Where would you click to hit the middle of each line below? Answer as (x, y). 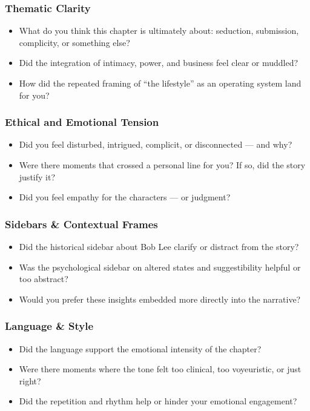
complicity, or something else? (74, 42)
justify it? (37, 176)
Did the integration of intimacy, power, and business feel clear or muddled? (159, 63)
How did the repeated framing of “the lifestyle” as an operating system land (160, 83)
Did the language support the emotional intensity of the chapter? (140, 348)
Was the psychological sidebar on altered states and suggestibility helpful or (160, 267)
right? (30, 380)
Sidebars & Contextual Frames (81, 224)
